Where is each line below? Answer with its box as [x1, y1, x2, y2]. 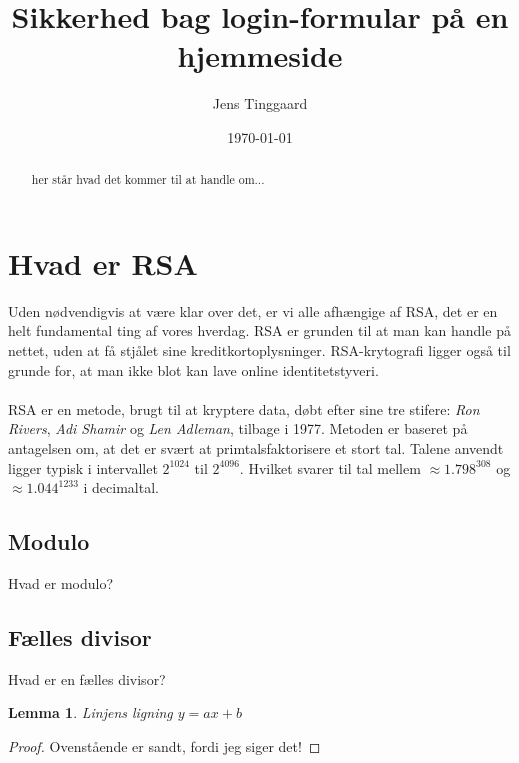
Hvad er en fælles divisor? [8, 668, 166, 689]
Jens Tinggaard [212, 93, 308, 114]
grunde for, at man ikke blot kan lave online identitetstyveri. [8, 359, 379, 380]
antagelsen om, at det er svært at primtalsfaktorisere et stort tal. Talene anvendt [8, 438, 504, 459]
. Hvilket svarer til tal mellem [239, 457, 421, 478]
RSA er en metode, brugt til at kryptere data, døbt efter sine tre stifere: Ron [8, 398, 480, 419]
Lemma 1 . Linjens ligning [8, 702, 173, 723]
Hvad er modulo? [8, 573, 114, 594]
